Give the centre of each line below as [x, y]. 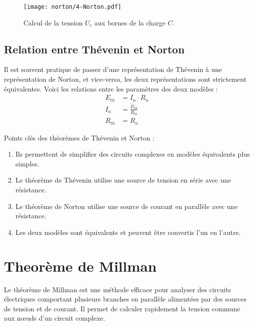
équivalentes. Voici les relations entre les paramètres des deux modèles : [111, 88]
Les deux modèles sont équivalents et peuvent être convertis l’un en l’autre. [128, 232]
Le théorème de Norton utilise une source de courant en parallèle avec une [127, 206]
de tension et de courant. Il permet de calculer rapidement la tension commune [122, 308]
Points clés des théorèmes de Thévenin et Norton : [79, 137]
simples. [27, 163]
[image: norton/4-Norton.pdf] [73, 7]
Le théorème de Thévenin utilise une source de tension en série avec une [123, 180]
